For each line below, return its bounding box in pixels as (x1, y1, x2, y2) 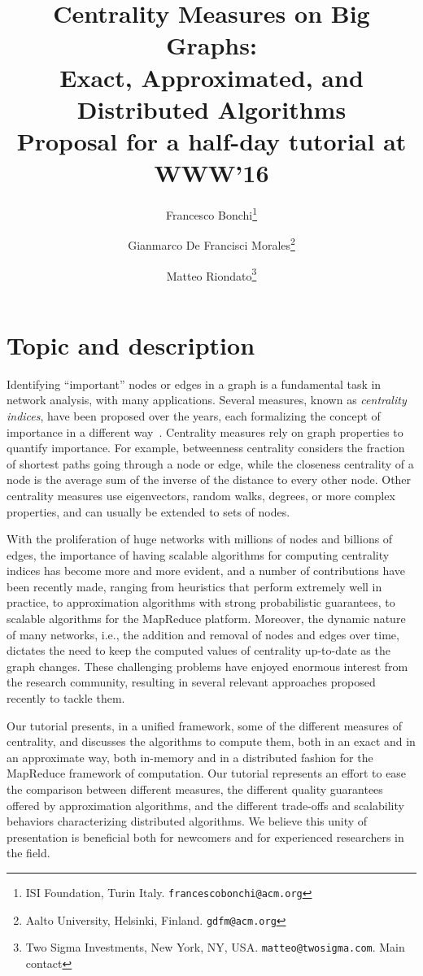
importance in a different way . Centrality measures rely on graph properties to (7, 423, 403, 440)
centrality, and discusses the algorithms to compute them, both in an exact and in (7, 733, 416, 750)
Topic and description (7, 328, 255, 361)
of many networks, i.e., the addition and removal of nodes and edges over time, (7, 625, 399, 643)
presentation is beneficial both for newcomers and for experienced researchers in (7, 828, 404, 845)
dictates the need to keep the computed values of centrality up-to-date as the (7, 642, 390, 659)
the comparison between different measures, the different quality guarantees (7, 781, 383, 797)
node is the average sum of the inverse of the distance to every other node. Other (7, 471, 412, 488)
